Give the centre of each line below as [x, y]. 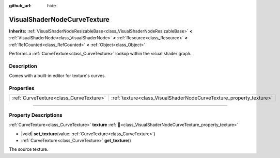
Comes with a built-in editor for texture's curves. [57, 76]
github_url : [20, 6]
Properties [22, 88]
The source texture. [29, 149]
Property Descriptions [36, 115]
